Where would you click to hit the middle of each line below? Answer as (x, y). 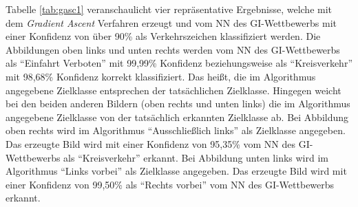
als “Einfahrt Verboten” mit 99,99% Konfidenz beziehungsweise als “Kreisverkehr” (179, 63)
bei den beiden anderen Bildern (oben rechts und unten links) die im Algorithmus (178, 103)
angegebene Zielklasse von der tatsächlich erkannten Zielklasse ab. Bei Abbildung (177, 117)
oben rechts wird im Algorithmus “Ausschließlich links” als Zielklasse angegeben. (176, 130)
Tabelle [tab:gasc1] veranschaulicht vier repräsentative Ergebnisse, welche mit (169, 9)
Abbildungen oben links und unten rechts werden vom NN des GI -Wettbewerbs (173, 49)
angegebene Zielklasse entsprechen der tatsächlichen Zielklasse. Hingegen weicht (173, 90)
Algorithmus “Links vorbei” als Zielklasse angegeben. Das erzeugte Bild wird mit (176, 171)
